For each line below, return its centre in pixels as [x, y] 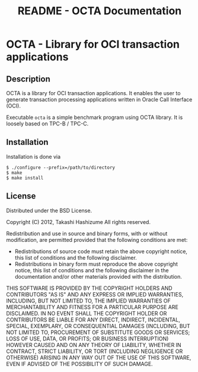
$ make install [25, 178]
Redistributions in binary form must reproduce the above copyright [96, 264]
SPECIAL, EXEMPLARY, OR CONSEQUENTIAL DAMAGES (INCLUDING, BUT [98, 326]
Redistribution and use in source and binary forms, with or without [87, 234]
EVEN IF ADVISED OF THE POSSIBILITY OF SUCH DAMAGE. [79, 364]
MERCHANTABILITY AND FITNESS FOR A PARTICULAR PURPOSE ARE [92, 307]
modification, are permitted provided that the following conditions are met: [97, 239]
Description [28, 79]
